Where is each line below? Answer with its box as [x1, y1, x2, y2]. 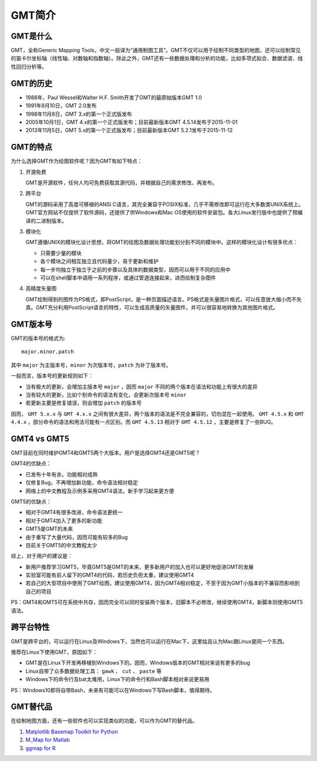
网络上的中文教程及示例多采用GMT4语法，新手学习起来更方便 [25, 487, 174, 494]
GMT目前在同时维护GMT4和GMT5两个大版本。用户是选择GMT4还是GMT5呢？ [11, 449, 201, 456]
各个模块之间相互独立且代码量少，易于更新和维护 [40, 258, 158, 265]
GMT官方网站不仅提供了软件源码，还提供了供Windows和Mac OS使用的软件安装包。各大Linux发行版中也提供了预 [25, 209, 298, 216]
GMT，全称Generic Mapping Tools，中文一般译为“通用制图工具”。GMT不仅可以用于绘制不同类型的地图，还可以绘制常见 [11, 47, 301, 54]
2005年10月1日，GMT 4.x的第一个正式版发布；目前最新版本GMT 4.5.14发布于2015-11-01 [25, 118, 238, 126]
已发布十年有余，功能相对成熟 [25, 470, 98, 478]
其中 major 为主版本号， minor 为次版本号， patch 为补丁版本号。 [11, 361, 171, 368]
